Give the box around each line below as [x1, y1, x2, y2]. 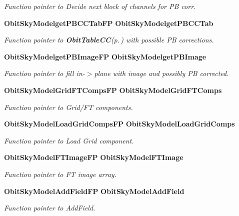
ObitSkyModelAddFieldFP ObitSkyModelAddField [4, 185, 184, 196]
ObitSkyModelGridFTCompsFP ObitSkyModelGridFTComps [4, 84, 222, 95]
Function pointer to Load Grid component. [4, 135, 134, 145]
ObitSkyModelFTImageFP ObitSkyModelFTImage [4, 152, 183, 162]
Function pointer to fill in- [4, 68, 85, 78]
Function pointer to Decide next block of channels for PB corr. [4, 1, 196, 11]
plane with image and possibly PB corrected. [94, 68, 229, 78]
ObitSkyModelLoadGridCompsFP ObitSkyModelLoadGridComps [4, 118, 235, 129]
